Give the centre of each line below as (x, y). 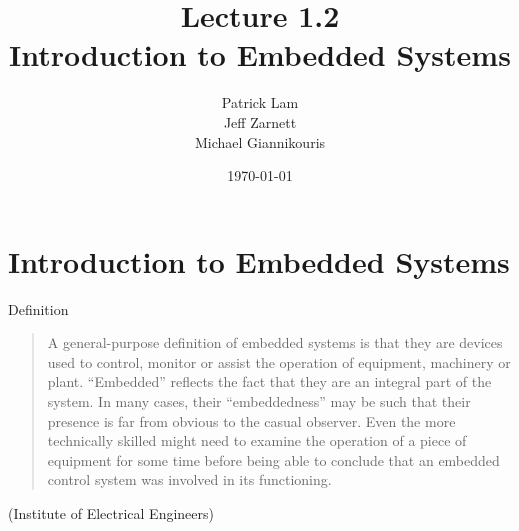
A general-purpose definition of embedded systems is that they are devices (275, 342)
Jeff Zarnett (260, 121)
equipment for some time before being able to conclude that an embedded (273, 459)
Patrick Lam (260, 102)
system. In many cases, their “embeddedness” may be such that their (259, 401)
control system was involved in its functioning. (189, 479)
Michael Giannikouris (260, 141)
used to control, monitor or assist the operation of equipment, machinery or (279, 361)
